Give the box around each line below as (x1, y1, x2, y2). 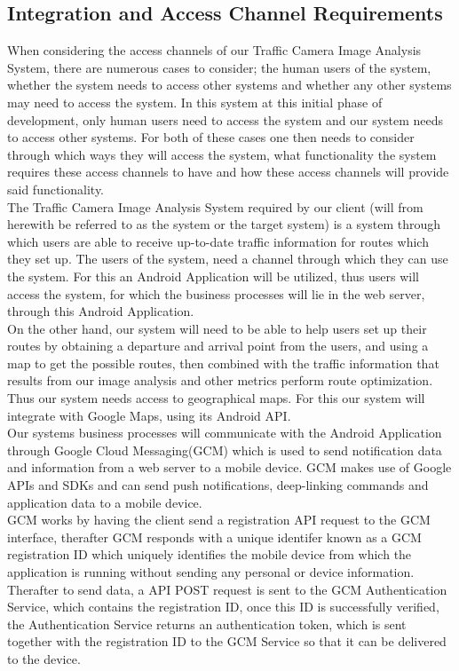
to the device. (7, 649, 81, 667)
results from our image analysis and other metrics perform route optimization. (7, 371, 433, 390)
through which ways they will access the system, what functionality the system (7, 145, 437, 163)
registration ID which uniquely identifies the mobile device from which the (7, 545, 412, 564)
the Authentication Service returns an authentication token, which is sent (7, 614, 407, 633)
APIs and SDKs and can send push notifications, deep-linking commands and (7, 476, 429, 494)
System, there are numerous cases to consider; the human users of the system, (7, 58, 431, 76)
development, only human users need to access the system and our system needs (7, 110, 444, 129)
